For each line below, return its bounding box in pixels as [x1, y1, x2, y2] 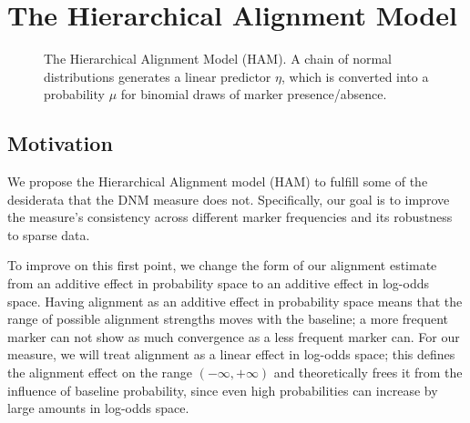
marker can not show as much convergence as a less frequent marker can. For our [7, 327, 460, 346]
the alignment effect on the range [7, 363, 193, 382]
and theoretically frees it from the [273, 363, 463, 382]
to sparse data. [7, 225, 90, 244]
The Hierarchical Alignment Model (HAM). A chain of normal [44, 49, 393, 68]
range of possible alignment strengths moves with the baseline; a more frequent [7, 309, 448, 328]
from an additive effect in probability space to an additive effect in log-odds [7, 274, 430, 293]
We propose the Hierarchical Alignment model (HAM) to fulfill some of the [7, 172, 428, 191]
